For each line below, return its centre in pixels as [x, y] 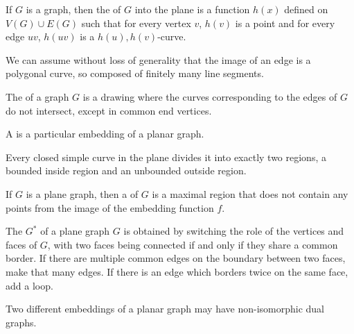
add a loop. [29, 285]
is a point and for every [285, 23]
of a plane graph [75, 231]
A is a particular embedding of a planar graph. [105, 134]
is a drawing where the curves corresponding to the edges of [210, 96]
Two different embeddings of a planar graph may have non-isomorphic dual [165, 309]
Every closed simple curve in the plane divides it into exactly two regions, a [166, 157]
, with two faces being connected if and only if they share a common [193, 244]
